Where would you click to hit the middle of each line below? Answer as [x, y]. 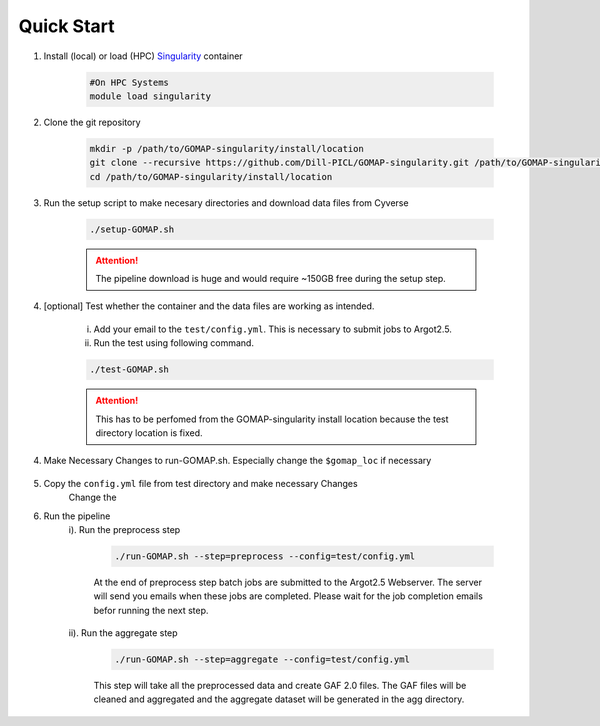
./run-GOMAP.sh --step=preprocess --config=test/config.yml [265, 556]
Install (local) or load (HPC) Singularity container [143, 56]
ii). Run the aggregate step [123, 633]
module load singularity [150, 96]
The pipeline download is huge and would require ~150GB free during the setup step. [270, 279]
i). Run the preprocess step [124, 529]
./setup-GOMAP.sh [132, 229]
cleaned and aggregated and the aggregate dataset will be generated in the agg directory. [279, 699]
